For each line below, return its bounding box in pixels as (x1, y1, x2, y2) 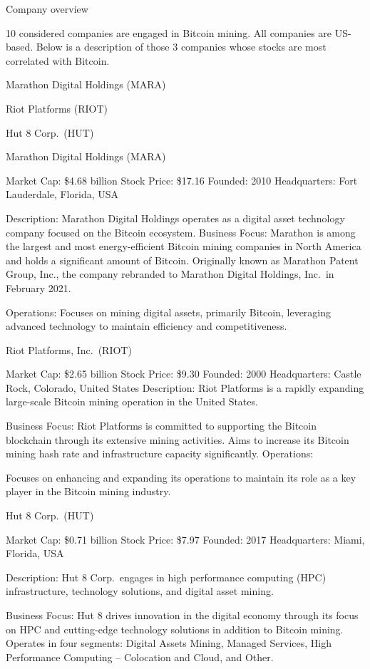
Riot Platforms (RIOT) (6, 100, 108, 115)
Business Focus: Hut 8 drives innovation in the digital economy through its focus (6, 608, 359, 622)
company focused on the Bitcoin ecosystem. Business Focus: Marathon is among (6, 224, 356, 239)
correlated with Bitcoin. (6, 53, 110, 68)
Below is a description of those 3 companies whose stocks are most (36, 39, 327, 54)
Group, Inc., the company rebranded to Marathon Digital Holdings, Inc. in (6, 266, 334, 281)
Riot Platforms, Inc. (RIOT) (6, 342, 132, 357)
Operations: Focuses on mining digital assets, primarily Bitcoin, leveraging (6, 304, 332, 319)
